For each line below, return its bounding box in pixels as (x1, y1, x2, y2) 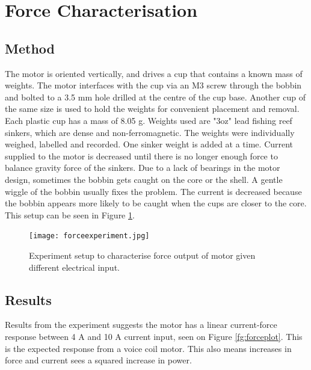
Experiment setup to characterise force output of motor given (29, 248, 256, 261)
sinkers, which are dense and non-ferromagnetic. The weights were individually (5, 126, 295, 138)
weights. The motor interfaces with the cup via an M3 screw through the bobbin (5, 79, 302, 91)
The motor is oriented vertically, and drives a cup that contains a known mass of (5, 67, 303, 79)
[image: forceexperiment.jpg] (29, 232, 150, 241)
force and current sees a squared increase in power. (5, 354, 192, 366)
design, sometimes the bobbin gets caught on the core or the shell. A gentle (5, 173, 283, 185)
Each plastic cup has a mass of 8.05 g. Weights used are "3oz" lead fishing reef (5, 114, 292, 126)
